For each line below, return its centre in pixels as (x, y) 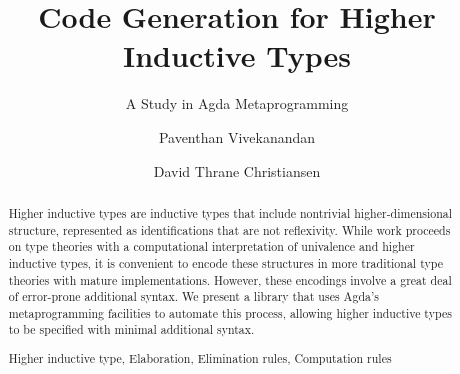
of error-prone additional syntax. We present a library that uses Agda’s (193, 296)
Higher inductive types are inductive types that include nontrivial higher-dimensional (230, 212)
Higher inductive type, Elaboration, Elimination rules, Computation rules (200, 358)
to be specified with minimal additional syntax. (131, 329)
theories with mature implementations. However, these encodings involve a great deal (230, 279)
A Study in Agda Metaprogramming (237, 103)
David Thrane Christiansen (237, 170)
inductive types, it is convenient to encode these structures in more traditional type (225, 262)
